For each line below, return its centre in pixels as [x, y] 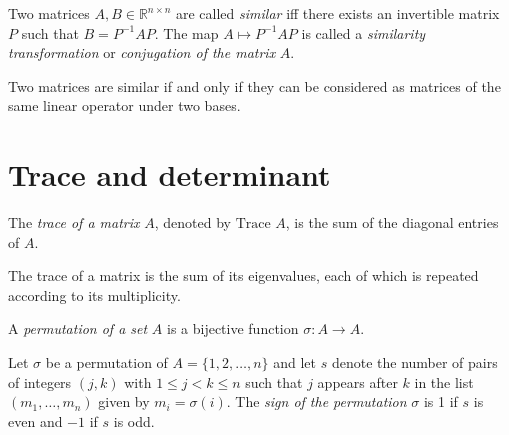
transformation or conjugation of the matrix [142, 52]
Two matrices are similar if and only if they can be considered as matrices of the [254, 85]
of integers [40, 381]
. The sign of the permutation [316, 401]
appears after [357, 381]
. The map [186, 32]
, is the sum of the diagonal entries [392, 222]
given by [124, 401]
